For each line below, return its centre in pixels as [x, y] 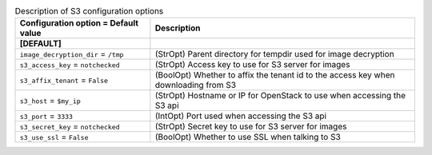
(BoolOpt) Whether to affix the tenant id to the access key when [275, 75]
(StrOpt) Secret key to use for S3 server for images [251, 126]
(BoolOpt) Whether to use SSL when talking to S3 [248, 137]
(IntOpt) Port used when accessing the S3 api [241, 116]
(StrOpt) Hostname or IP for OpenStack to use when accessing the [280, 96]
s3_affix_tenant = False [64, 80]
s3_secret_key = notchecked [70, 126]
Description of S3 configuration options [89, 11]
